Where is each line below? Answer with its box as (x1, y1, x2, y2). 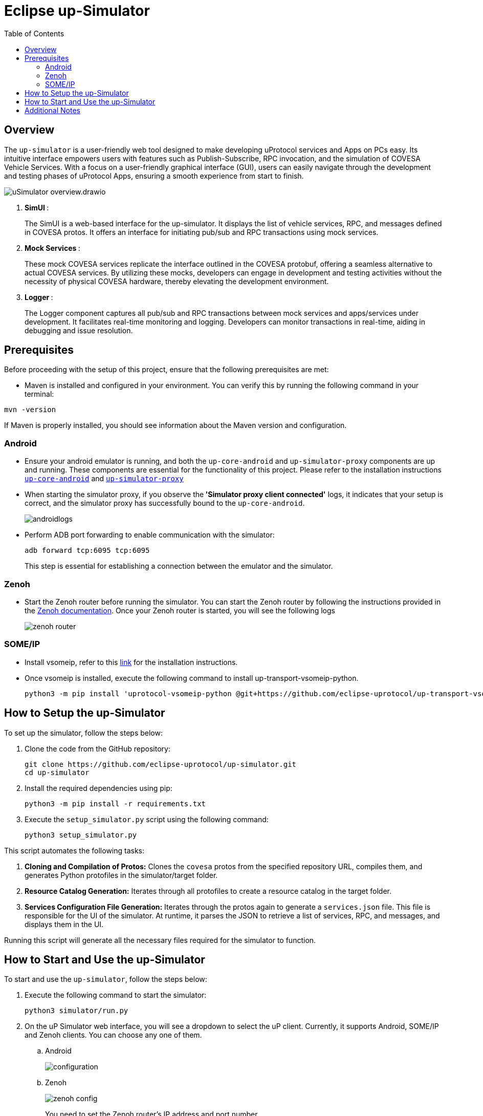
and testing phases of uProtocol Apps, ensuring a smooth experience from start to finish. (4, 171, 304, 180)
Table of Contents (4, 29, 64, 38)
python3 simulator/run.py (25, 1006, 128, 1015)
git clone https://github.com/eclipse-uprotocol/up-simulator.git (25, 760, 297, 768)
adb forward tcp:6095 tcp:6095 (25, 546, 150, 555)
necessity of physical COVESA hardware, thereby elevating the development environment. (25, 276, 329, 286)
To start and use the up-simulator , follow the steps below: (4, 975, 207, 984)
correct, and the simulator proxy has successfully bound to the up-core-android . (25, 499, 305, 508)
